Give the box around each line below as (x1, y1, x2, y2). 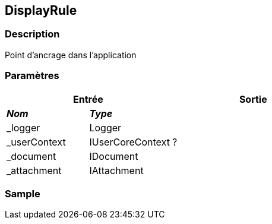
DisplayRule (5, 3, 77, 18)
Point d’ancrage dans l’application (5, 49, 137, 60)
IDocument (89, 150, 138, 162)
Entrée (73, 93, 103, 105)
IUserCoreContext (89, 135, 170, 148)
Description (5, 28, 60, 40)
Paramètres (5, 70, 59, 82)
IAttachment (89, 164, 144, 176)
